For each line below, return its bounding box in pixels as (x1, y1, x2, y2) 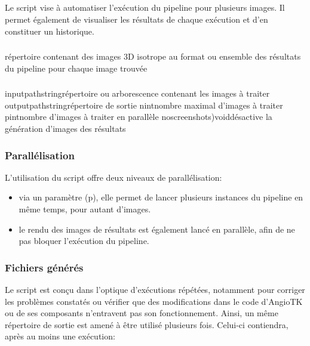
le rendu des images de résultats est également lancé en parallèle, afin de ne (19, 223, 295, 235)
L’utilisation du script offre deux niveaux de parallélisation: (5, 171, 222, 183)
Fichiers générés (5, 259, 84, 274)
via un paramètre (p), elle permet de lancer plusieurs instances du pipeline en (19, 191, 303, 203)
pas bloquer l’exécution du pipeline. (19, 234, 149, 247)
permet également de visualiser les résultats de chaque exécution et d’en (5, 13, 268, 25)
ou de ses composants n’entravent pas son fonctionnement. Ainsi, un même (5, 307, 278, 319)
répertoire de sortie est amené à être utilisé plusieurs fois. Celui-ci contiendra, (5, 318, 288, 330)
